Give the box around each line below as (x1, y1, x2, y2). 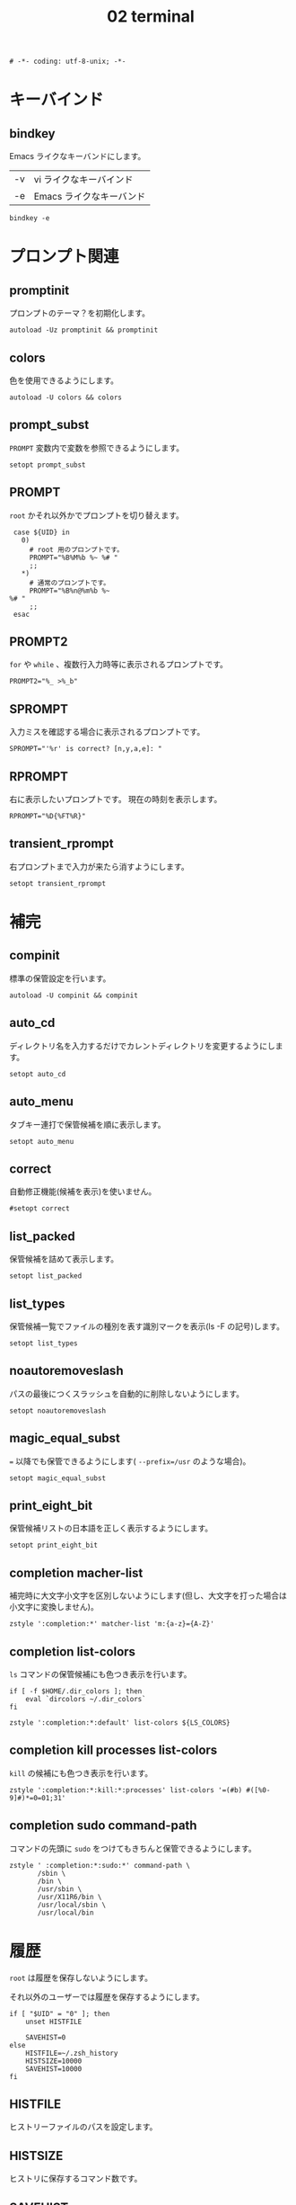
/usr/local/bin (37, 1908, 94, 1917)
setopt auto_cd (9, 1069, 66, 1078)
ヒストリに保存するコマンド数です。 (9, 2174, 143, 2184)
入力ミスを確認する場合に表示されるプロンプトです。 (9, 727, 205, 737)
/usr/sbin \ (37, 1884, 83, 1894)
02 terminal (107, 6, 195, 27)
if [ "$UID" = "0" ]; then (9, 2009, 110, 2018)
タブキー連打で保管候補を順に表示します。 (9, 1119, 166, 1129)
